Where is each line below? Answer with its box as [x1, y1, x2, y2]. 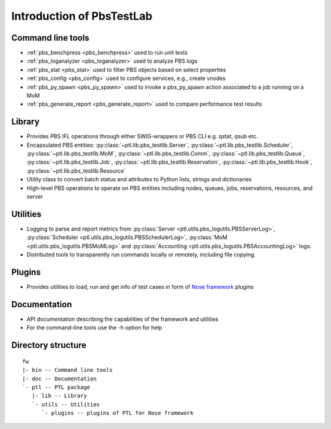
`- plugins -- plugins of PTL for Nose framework [41, 409, 194, 417]
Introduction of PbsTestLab [11, 9, 153, 23]
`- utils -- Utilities [31, 401, 101, 408]
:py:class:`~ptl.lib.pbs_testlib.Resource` [26, 167, 126, 175]
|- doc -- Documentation [22, 375, 97, 382]
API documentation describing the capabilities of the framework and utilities [26, 315, 219, 323]
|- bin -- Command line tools [22, 366, 113, 374]
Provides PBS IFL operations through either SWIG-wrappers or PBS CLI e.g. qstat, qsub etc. [26, 133, 259, 140]
